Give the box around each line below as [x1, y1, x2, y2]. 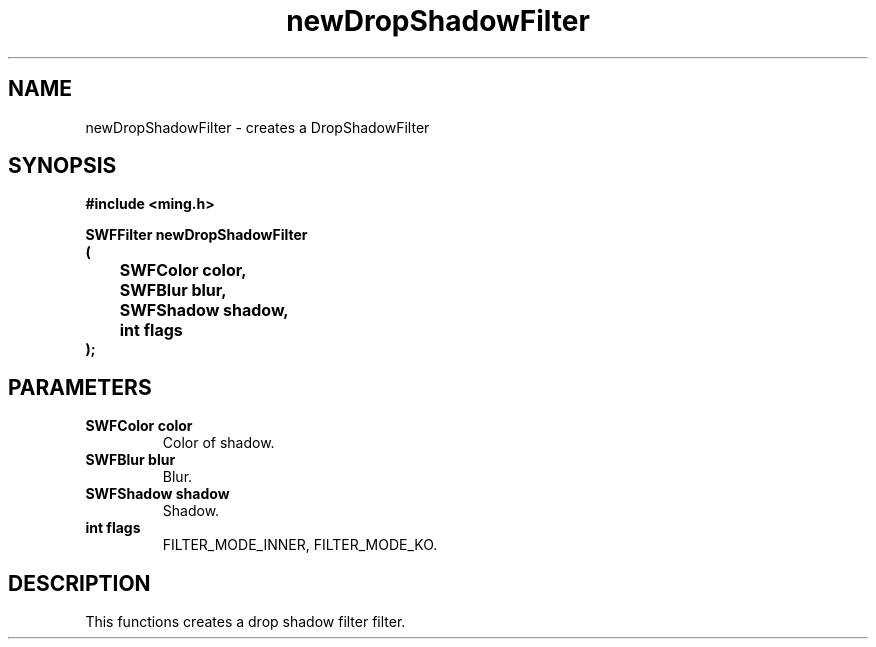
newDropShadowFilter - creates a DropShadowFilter [85, 118, 430, 136]
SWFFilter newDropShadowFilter [85, 226, 308, 244]
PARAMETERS [8, 374, 152, 400]
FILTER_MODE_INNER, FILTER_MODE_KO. [162, 536, 438, 554]
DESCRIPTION [8, 570, 151, 596]
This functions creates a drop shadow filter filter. [85, 613, 406, 631]
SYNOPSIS [8, 153, 117, 179]
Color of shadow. [162, 434, 275, 452]
